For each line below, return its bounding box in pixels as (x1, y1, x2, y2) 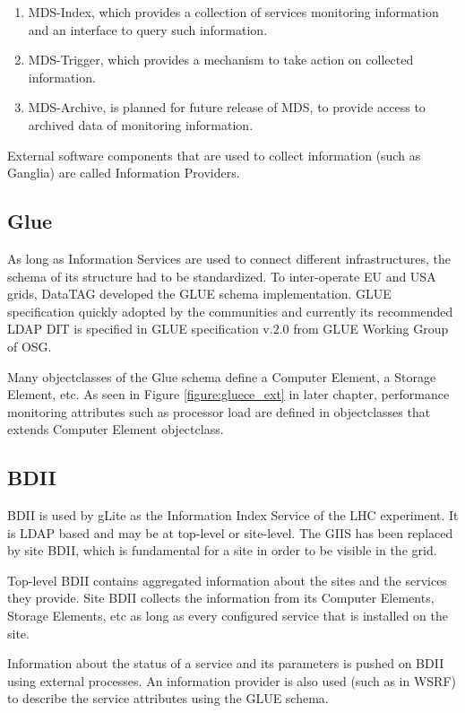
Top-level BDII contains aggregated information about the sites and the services (7, 570, 447, 589)
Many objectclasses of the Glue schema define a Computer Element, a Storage (7, 367, 436, 386)
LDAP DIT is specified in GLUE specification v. (7, 319, 273, 338)
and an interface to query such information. (28, 20, 268, 39)
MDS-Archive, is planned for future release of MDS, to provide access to (28, 98, 426, 117)
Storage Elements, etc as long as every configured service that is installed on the (7, 606, 448, 625)
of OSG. (7, 336, 52, 355)
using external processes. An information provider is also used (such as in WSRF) (7, 671, 457, 690)
